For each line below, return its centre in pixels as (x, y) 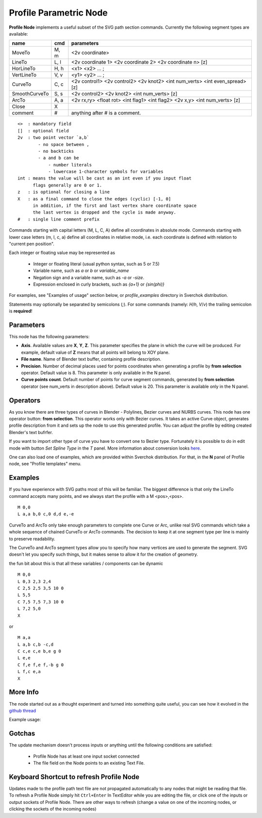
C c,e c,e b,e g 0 (40, 651)
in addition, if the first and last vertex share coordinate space (115, 206)
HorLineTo (24, 69)
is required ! (21, 311)
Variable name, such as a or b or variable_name (81, 271)
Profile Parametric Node (58, 13)
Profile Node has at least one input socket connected (86, 756)
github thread (23, 710)
